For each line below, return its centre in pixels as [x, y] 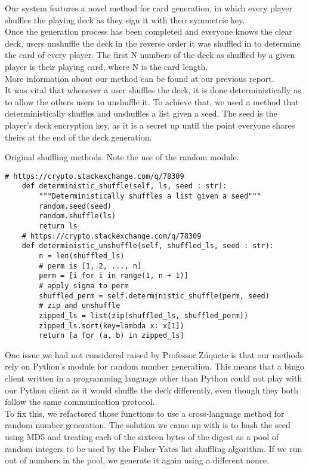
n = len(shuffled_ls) [82, 256]
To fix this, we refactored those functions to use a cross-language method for [145, 413]
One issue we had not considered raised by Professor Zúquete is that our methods [154, 354]
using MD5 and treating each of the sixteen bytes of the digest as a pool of [142, 437]
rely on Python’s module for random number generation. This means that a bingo [154, 366]
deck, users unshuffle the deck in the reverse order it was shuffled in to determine [153, 43]
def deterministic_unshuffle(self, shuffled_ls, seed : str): [148, 246]
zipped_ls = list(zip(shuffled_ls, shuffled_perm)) [144, 315]
